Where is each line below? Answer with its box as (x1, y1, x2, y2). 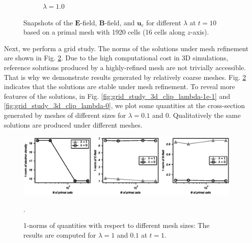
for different (146, 17, 181, 27)
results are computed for (23, 229, 96, 240)
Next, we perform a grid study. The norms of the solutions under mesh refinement (4, 43, 249, 53)
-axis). (190, 27, 209, 37)
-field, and (105, 17, 135, 27)
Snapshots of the (23, 17, 73, 27)
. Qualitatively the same (169, 110, 241, 120)
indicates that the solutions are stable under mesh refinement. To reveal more (4, 81, 235, 92)
